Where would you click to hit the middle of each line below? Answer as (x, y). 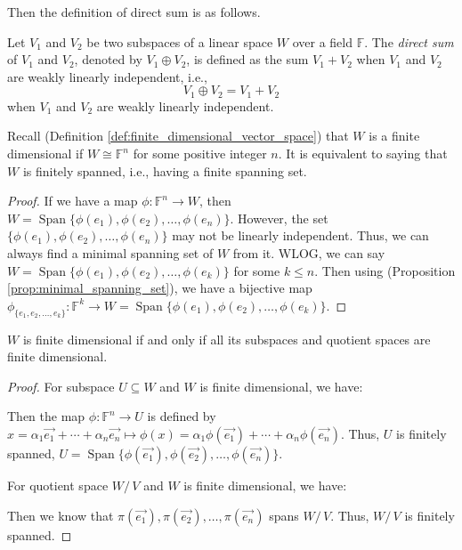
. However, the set (279, 218)
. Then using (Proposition (385, 270)
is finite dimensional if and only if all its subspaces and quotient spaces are (227, 339)
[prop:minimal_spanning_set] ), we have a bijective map (160, 288)
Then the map (46, 416)
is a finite (394, 136)
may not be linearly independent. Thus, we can (300, 235)
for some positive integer (200, 154)
